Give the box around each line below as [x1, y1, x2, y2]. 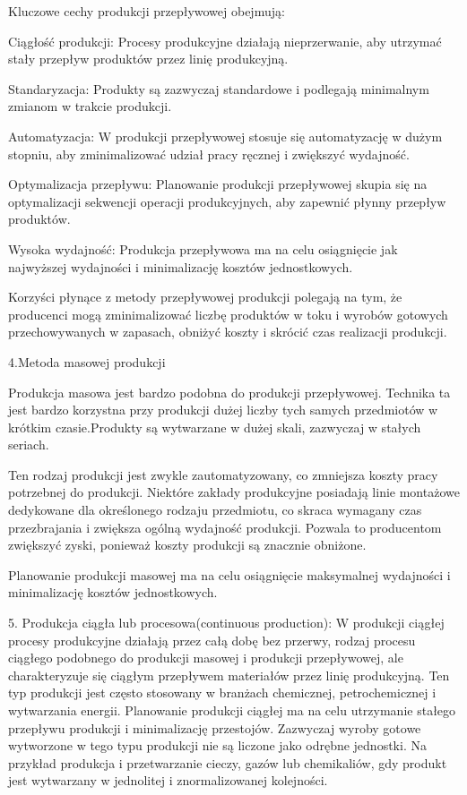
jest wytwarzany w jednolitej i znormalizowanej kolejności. [8, 771, 328, 790]
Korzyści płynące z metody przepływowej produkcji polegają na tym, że [8, 287, 402, 306]
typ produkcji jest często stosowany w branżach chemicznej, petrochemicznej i [8, 683, 437, 702]
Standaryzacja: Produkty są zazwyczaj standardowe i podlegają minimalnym [8, 79, 429, 98]
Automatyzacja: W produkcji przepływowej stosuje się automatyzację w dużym [8, 126, 443, 145]
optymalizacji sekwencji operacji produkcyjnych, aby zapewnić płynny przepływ [8, 192, 446, 210]
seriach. [8, 435, 49, 454]
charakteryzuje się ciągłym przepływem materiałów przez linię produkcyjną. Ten [8, 665, 450, 684]
